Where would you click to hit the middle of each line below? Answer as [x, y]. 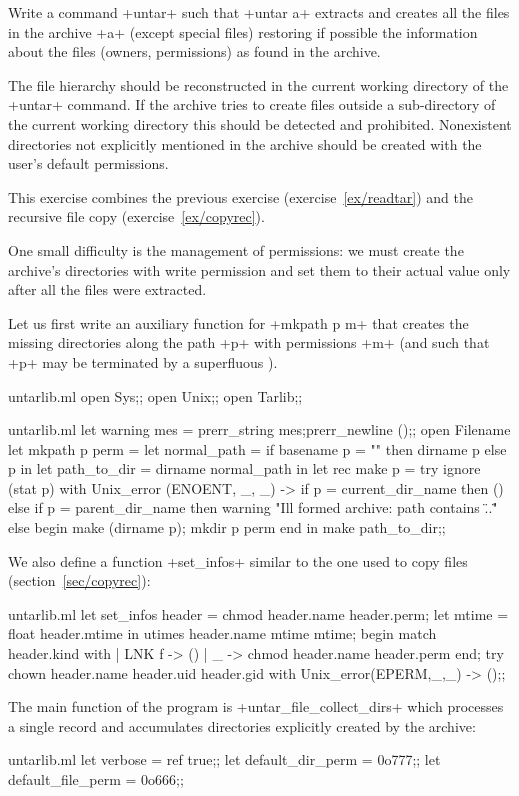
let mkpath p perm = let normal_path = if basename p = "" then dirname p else [257, 448]
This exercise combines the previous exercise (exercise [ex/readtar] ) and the [240, 196]
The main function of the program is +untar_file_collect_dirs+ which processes [256, 706]
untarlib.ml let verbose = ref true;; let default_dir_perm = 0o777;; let [224, 759]
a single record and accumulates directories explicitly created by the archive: [242, 725]
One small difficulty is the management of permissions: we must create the [236, 249]
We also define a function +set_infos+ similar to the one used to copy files [238, 560]
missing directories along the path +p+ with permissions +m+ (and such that [249, 342]
